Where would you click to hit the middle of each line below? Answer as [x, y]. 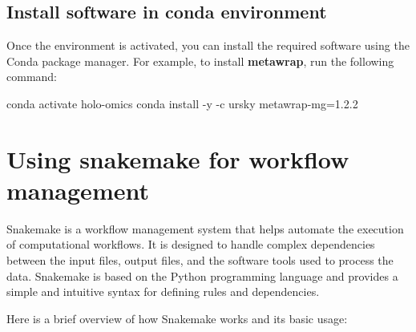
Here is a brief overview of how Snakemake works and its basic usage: [177, 318]
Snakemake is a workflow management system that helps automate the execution [205, 228]
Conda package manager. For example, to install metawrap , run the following [200, 61]
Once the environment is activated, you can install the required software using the [208, 45]
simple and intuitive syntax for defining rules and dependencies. [163, 292]
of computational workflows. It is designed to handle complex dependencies [191, 244]
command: [32, 77]
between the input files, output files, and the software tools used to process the [200, 260]
